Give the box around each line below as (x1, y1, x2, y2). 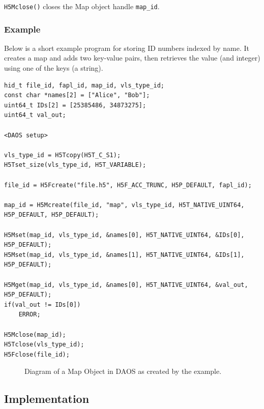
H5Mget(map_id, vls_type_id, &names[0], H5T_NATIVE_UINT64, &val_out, (4, 281, 248, 288)
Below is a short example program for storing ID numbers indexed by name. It (4, 42, 249, 53)
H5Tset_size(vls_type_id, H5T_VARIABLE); (4, 161, 146, 169)
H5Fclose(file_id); (4, 350, 70, 358)
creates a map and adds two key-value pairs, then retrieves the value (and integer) (4, 52, 260, 63)
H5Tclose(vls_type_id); (4, 341, 84, 348)
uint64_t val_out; (4, 111, 66, 119)
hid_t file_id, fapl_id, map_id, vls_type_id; (4, 81, 164, 89)
